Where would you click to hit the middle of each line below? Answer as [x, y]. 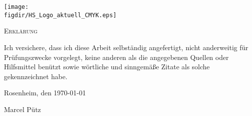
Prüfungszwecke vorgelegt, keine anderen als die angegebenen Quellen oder [116, 57]
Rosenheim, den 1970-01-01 [45, 93]
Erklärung [21, 31]
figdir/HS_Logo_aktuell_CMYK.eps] [60, 15]
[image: [16, 7]
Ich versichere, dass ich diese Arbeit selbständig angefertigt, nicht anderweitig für [126, 47]
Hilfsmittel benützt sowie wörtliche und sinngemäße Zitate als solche [107, 67]
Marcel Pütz [23, 109]
